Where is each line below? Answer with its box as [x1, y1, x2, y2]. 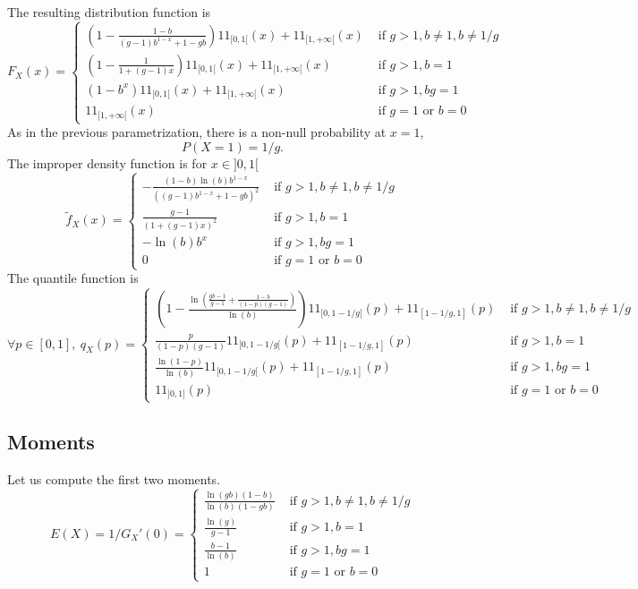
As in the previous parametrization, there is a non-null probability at [7, 123, 387, 141]
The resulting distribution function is [7, 3, 211, 21]
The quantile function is [7, 269, 139, 287]
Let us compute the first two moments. [7, 469, 221, 488]
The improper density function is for [7, 153, 208, 172]
